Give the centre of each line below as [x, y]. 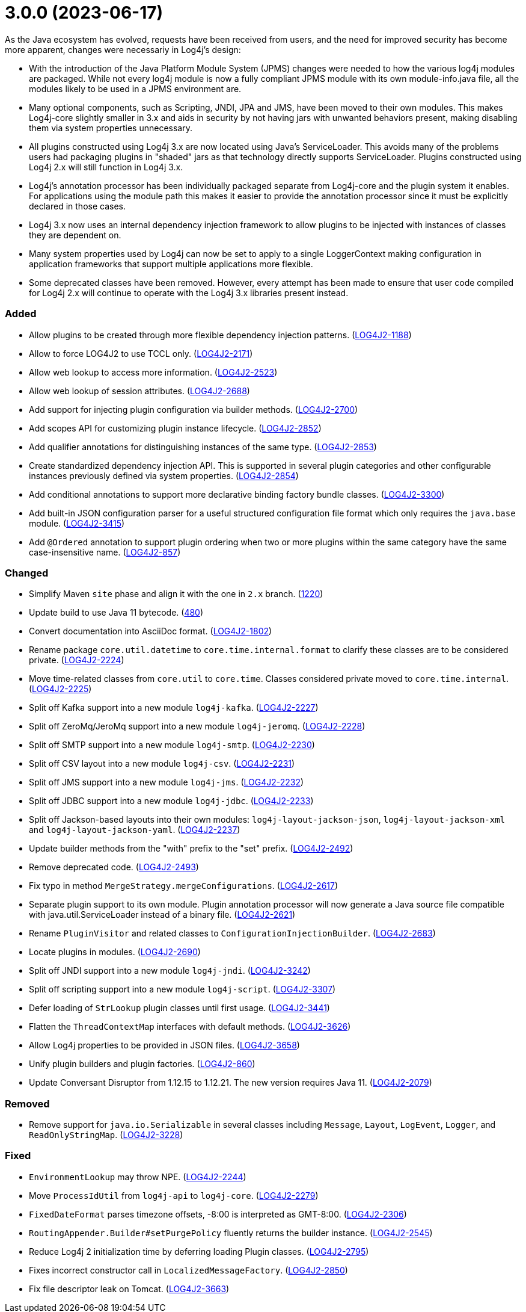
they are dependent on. [75, 235]
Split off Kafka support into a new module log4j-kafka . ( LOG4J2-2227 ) [174, 708]
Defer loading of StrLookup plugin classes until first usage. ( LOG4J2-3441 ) [179, 1008]
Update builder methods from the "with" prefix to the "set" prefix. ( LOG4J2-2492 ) [191, 849]
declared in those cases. [78, 206]
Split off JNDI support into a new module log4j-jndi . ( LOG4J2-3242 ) [170, 971]
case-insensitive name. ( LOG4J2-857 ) [105, 552]
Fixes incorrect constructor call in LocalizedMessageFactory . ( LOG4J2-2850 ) [188, 1270]
